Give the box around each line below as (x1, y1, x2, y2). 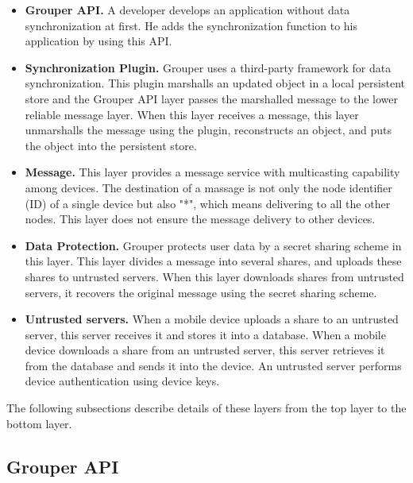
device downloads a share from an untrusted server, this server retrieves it (25, 342, 385, 358)
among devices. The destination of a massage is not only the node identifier (25, 179, 392, 195)
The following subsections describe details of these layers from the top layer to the (6, 400, 407, 416)
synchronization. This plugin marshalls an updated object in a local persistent (25, 75, 405, 91)
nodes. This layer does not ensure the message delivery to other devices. (25, 211, 376, 227)
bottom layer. (6, 415, 72, 431)
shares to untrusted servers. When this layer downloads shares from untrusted (25, 268, 404, 284)
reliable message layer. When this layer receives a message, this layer (25, 106, 359, 122)
